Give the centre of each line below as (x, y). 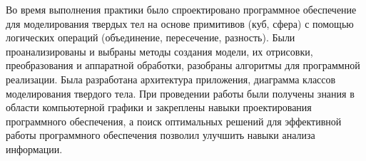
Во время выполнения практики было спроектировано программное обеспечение (181, 9)
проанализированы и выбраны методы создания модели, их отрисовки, (159, 51)
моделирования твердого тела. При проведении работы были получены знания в (180, 93)
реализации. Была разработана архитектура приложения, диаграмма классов (171, 79)
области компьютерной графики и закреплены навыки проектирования (159, 107)
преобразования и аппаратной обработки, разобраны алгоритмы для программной (183, 65)
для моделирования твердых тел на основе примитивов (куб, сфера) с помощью (180, 23)
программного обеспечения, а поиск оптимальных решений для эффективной (174, 121)
